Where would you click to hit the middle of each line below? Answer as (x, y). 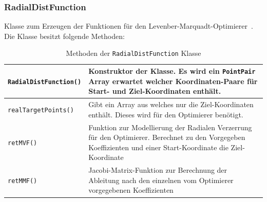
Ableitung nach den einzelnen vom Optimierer (161, 180)
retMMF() (23, 181)
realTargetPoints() (41, 110)
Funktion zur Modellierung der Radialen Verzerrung (170, 127)
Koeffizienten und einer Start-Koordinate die (158, 147)
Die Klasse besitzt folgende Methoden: (64, 36)
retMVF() (23, 143)
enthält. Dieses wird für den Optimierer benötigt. (166, 114)
